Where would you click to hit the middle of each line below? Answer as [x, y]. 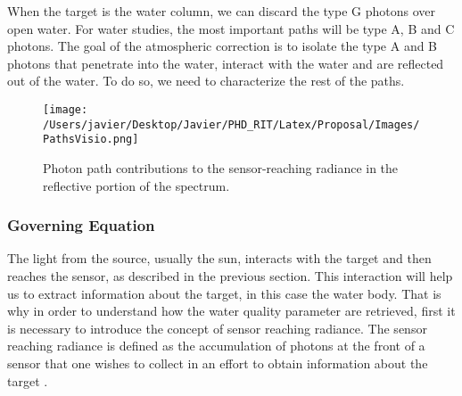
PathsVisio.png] [91, 140]
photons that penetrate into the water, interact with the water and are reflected [226, 63]
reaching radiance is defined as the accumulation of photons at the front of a [216, 346]
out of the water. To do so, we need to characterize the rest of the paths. [206, 81]
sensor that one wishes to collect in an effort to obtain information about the [218, 363]
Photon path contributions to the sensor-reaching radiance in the [221, 167]
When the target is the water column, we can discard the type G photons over [221, 11]
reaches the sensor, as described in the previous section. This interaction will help [230, 275]
